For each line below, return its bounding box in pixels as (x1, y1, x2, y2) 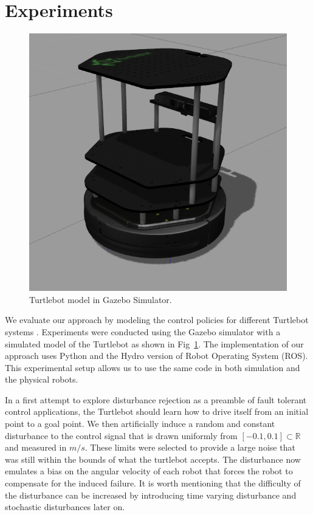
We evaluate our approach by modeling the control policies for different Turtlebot (5, 313, 309, 326)
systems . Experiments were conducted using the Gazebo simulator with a (5, 325, 281, 338)
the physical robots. (5, 373, 78, 386)
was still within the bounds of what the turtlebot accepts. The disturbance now (5, 452, 301, 465)
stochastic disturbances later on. (5, 500, 125, 513)
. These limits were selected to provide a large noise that (84, 441, 295, 454)
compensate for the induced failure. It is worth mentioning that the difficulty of (5, 477, 301, 489)
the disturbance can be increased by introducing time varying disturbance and (5, 488, 297, 501)
